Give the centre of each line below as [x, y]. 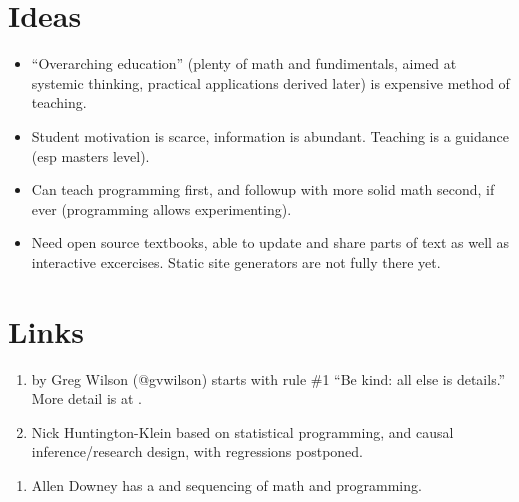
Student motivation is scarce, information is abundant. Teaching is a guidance [270, 135]
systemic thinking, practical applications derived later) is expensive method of [270, 82]
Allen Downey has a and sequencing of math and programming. [226, 484]
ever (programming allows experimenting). [161, 208]
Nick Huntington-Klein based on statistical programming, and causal [242, 431]
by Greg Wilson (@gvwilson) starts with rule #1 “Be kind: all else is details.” [268, 378]
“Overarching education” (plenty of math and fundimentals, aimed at [244, 63]
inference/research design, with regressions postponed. [197, 451]
